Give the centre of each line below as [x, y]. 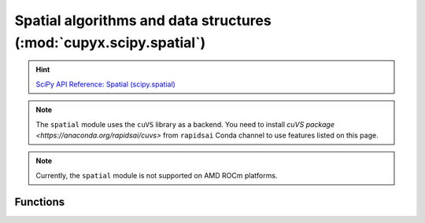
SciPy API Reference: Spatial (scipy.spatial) [106, 84]
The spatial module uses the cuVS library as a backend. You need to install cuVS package [185, 124]
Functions [40, 201]
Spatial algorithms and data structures [143, 20]
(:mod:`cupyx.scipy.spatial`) [110, 42]
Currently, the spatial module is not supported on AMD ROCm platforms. [157, 175]
